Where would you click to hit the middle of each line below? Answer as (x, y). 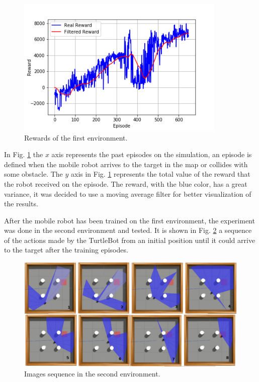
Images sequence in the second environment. (92, 374)
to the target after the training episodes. (66, 250)
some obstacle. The (33, 174)
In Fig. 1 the (24, 154)
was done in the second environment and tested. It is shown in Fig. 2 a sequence (128, 230)
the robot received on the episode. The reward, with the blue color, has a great (126, 183)
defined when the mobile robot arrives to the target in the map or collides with (126, 164)
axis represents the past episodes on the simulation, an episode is (152, 154)
